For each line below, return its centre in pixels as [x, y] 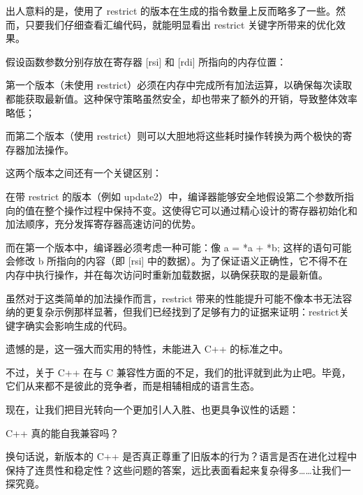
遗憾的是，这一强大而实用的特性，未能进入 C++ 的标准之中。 [147, 349]
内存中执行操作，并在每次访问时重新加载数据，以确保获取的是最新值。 [167, 274]
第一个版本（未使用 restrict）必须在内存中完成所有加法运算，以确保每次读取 [179, 85]
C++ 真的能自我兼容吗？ [62, 433]
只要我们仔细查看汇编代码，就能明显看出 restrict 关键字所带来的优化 [180, 24]
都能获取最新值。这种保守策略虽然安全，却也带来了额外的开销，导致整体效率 [181, 98]
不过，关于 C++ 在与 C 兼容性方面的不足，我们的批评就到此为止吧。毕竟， [178, 372]
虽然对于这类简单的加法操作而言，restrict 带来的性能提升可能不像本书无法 [174, 298]
